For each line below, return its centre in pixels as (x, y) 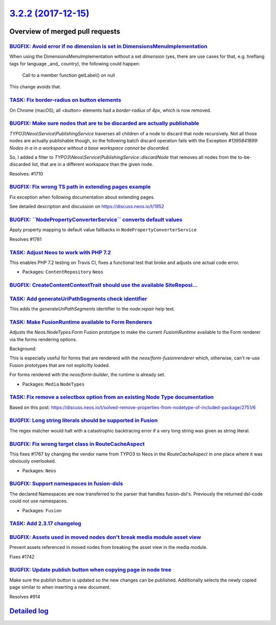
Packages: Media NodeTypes (53, 384)
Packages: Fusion (42, 510)
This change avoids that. (35, 87)
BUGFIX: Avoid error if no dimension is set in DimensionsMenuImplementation (108, 46)
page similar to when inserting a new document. (60, 587)
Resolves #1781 (26, 239)
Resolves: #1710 (26, 174)
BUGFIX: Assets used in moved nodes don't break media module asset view (105, 537)
